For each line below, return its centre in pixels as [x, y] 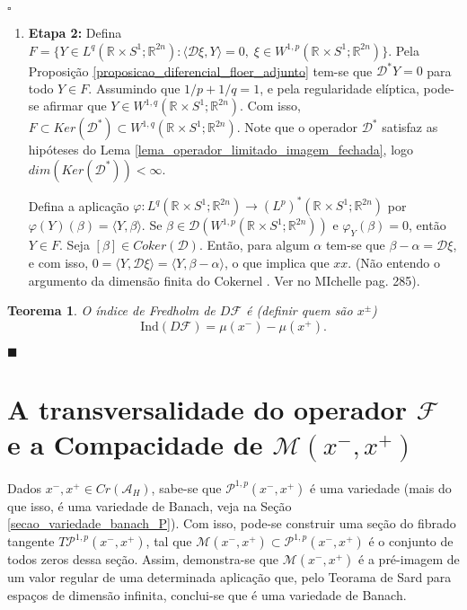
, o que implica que [277, 262]
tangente [31, 541]
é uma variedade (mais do [381, 487]
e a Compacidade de [135, 444]
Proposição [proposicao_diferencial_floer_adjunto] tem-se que [200, 71]
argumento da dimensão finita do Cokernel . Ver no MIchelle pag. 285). [224, 280]
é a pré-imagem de [409, 559]
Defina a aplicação [79, 205]
